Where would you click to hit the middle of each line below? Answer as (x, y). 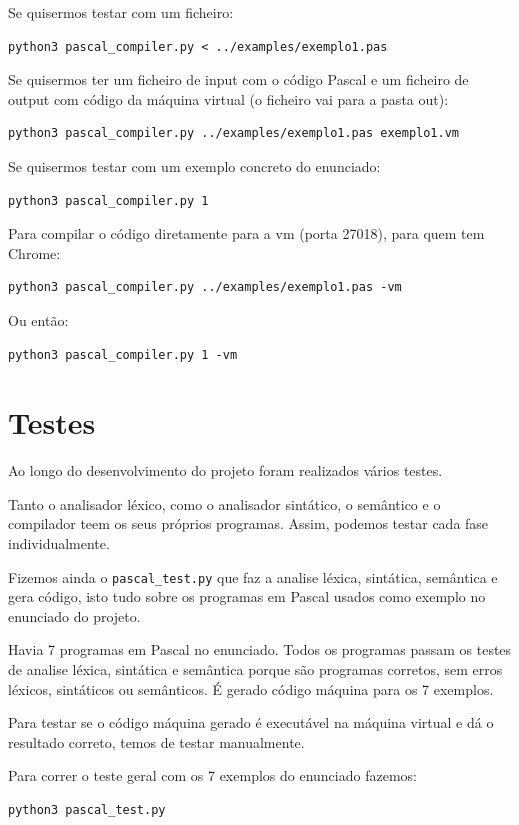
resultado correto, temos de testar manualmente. (156, 741)
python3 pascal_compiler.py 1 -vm (123, 354)
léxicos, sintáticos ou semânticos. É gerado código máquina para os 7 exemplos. (251, 688)
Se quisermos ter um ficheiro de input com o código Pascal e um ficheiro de (238, 79)
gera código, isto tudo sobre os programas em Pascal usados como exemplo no (247, 596)
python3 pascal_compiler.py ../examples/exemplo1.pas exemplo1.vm (234, 133)
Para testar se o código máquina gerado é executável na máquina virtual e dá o (251, 722)
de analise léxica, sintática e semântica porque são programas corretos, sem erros (255, 669)
